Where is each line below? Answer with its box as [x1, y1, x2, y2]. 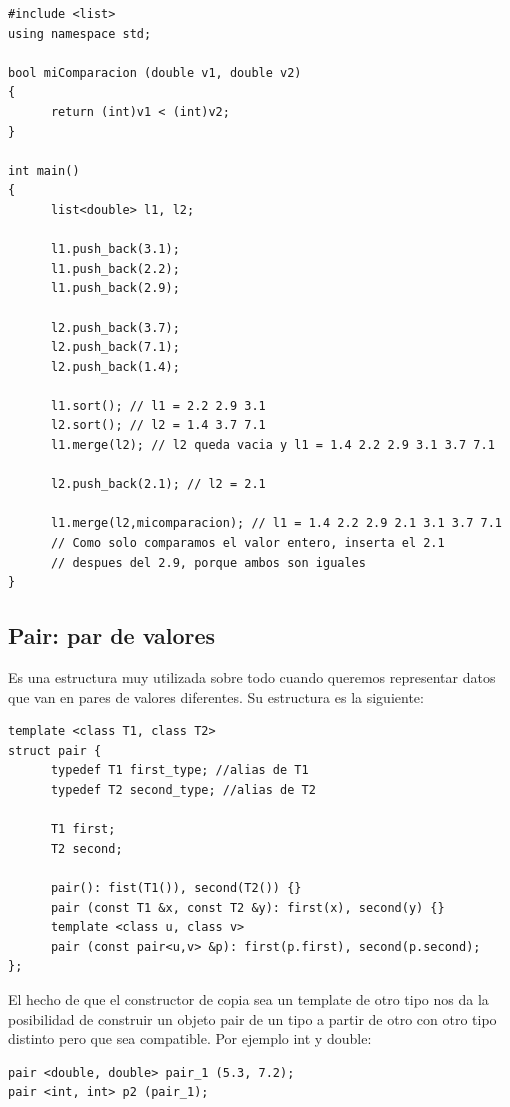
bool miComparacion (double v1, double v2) [8, 65, 302, 80]
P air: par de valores [8, 620, 216, 651]
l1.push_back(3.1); [50, 242, 180, 257]
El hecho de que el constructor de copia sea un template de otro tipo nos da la [8, 988, 489, 1009]
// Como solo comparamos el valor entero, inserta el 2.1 [50, 536, 445, 551]
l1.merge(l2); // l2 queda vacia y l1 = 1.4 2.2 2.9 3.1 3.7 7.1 [50, 438, 495, 453]
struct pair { [8, 743, 102, 758]
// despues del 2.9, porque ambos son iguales [50, 555, 366, 570]
